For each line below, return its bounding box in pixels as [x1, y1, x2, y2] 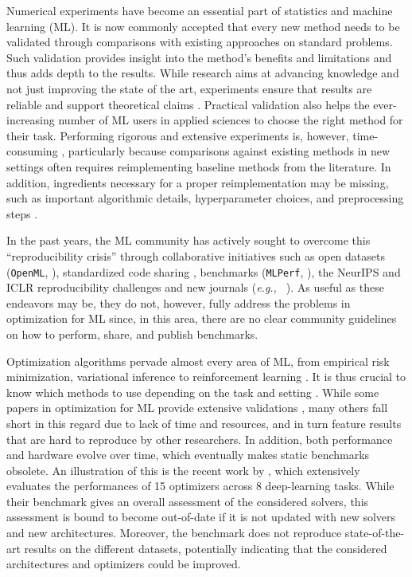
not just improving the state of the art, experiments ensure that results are [6, 80, 372, 96]
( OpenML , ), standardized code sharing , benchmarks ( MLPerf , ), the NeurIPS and [6, 263, 401, 280]
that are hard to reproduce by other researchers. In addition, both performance [6, 430, 393, 447]
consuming [6, 143, 58, 159]
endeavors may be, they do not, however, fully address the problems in [6, 294, 351, 311]
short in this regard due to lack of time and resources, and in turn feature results [6, 414, 402, 431]
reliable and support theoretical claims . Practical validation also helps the [6, 96, 370, 112]
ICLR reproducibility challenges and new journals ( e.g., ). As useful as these [6, 279, 384, 296]
